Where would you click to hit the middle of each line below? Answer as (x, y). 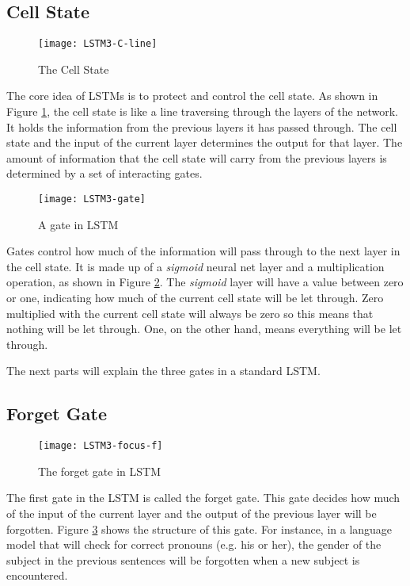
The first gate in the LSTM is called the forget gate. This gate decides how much (203, 498)
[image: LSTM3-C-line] (98, 44)
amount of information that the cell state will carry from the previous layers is (197, 157)
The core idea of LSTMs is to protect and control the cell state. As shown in (192, 96)
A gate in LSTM (78, 224)
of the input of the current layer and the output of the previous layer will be (192, 513)
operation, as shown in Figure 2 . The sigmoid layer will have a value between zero (205, 282)
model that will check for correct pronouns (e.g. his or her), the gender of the (194, 544)
